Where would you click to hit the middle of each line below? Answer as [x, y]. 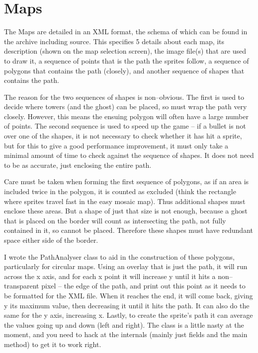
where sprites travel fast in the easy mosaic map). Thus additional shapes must [125, 201]
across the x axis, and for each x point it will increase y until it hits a [110, 276]
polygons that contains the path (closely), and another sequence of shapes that [124, 70]
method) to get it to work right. [53, 344]
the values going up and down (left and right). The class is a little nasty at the [124, 324]
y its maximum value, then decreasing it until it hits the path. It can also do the [127, 305]
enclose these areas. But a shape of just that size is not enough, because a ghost [126, 211]
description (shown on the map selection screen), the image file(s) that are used [125, 51]
